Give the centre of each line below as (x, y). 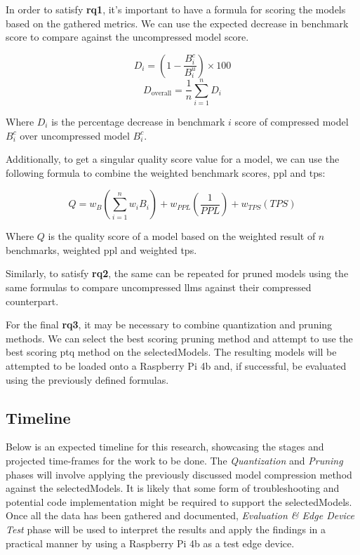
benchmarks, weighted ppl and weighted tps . (101, 249)
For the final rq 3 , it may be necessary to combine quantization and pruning (169, 325)
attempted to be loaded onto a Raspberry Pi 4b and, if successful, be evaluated (176, 366)
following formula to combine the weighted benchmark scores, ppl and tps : (166, 172)
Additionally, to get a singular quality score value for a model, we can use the (173, 159)
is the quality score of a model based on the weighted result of (182, 236)
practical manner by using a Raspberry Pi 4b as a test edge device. (150, 543)
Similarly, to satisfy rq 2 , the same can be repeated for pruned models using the (177, 273)
